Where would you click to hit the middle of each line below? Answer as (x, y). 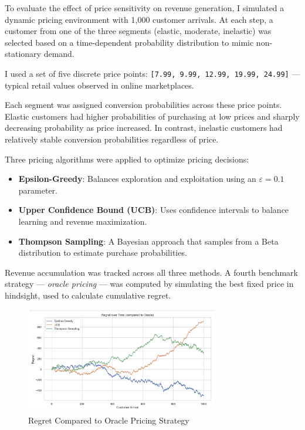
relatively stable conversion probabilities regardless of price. (112, 139)
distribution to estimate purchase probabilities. (103, 253)
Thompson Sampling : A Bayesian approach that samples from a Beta (148, 241)
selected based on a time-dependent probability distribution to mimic (129, 42)
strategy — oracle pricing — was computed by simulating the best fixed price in (149, 284)
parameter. (38, 190)
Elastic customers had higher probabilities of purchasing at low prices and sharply (152, 116)
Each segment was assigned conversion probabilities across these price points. (143, 105)
